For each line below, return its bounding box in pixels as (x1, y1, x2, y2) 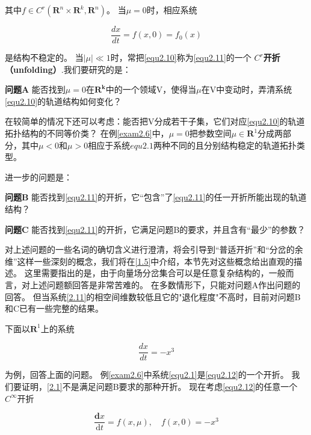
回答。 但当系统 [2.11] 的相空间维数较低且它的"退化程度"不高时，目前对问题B (5, 290, 301, 303)
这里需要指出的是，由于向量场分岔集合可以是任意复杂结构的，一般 (24, 267, 286, 279)
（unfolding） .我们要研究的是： (5, 63, 131, 75)
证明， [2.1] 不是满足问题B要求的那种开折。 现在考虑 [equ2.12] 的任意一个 (21, 380, 298, 392)
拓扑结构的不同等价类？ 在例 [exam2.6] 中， (5, 127, 169, 140)
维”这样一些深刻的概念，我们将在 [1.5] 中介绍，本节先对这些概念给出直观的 (5, 255, 294, 267)
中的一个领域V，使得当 (105, 83, 197, 96)
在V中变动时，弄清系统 (201, 83, 292, 96)
